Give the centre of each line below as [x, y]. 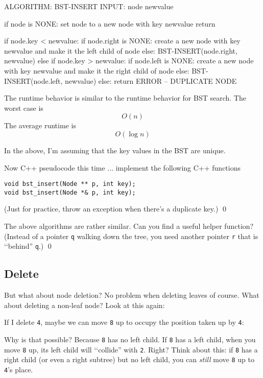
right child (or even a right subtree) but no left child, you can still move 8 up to [129, 359]
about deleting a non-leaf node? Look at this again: [85, 305]
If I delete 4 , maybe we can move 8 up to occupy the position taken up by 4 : [124, 322]
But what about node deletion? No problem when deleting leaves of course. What [132, 295]
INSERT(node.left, [33, 80]
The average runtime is [40, 125]
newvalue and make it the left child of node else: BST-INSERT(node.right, [121, 50]
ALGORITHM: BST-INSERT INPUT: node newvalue [89, 6]
